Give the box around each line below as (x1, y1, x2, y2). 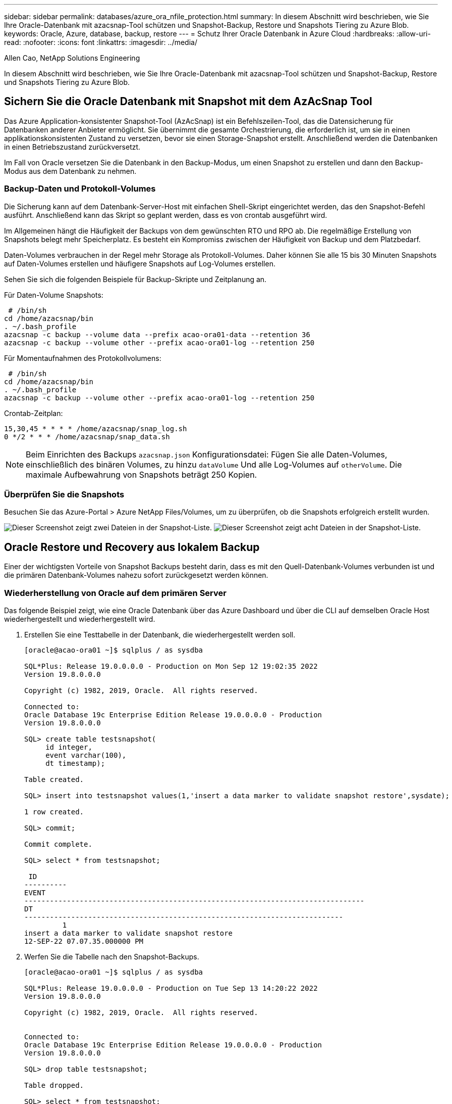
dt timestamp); (45, 759, 105, 767)
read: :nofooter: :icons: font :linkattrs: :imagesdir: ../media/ (4, 38, 197, 47)
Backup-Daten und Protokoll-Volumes (4, 183, 156, 194)
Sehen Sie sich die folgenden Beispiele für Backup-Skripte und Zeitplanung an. (4, 274, 267, 284)
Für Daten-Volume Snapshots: (4, 290, 103, 299)
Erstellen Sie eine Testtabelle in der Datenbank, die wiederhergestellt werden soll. (24, 630, 296, 639)
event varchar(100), (45, 751, 127, 759)
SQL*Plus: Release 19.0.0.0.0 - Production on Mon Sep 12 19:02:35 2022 (24, 662, 318, 670)
